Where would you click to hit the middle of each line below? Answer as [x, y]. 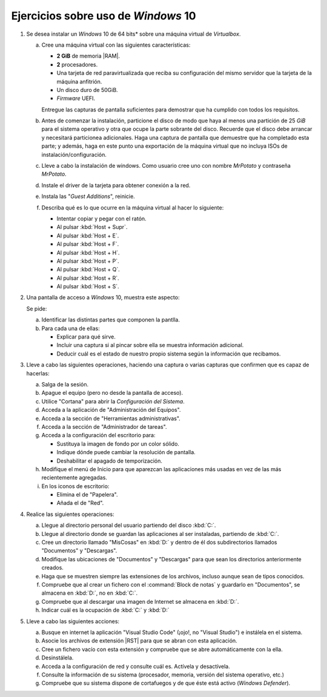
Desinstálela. [58, 658]
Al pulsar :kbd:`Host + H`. [88, 253]
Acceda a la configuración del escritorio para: [98, 435]
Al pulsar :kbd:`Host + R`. [88, 278]
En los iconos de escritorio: [75, 486]
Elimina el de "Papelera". [87, 495]
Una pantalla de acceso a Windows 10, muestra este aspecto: [103, 297]
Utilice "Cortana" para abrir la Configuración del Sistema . [113, 401]
